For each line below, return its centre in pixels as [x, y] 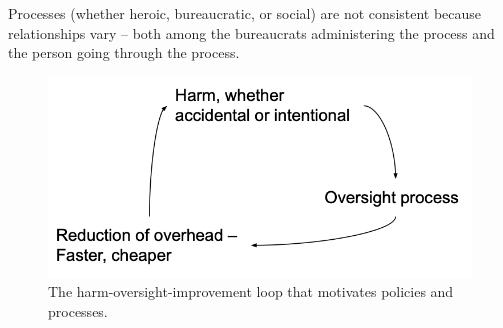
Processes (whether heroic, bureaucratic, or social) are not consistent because [245, 13]
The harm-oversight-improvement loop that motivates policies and [251, 291]
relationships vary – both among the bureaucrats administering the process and [251, 32]
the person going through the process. [124, 52]
